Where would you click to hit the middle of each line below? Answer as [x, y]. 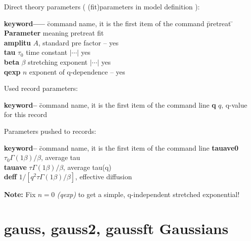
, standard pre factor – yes [78, 42]
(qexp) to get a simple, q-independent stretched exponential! [148, 194]
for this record [25, 114]
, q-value [234, 104]
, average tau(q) [87, 167]
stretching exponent [58, 61]
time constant [47, 52]
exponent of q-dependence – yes [77, 71]
